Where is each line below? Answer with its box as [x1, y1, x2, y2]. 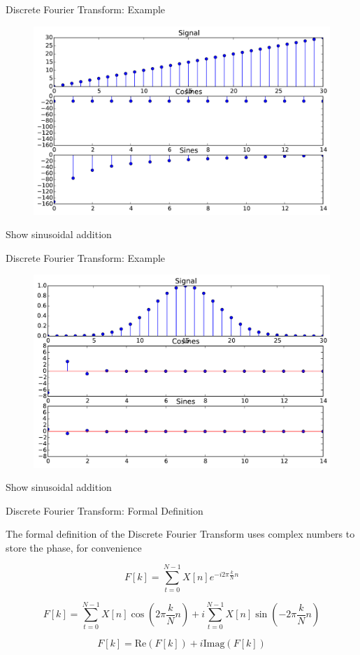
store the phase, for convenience [6, 540, 142, 554]
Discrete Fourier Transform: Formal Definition [6, 503, 203, 517]
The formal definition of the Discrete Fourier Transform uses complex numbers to [6, 527, 355, 541]
